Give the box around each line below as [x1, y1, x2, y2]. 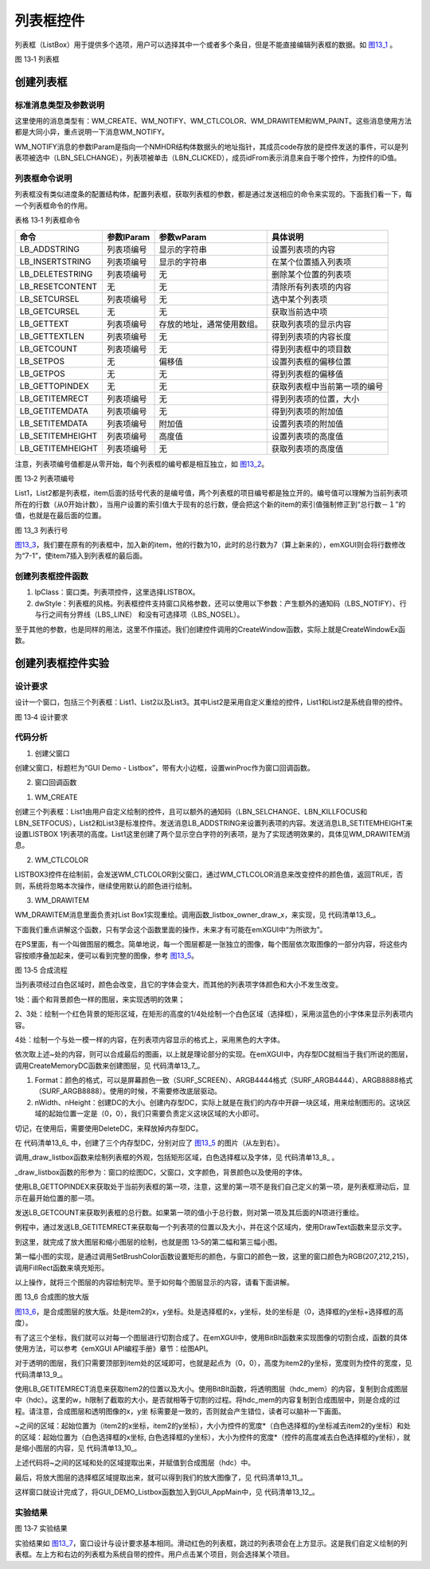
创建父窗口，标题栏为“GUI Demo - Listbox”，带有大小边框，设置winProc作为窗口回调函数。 [14, 763, 315, 773]
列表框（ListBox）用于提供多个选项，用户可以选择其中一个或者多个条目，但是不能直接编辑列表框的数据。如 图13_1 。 [14, 40, 397, 49]
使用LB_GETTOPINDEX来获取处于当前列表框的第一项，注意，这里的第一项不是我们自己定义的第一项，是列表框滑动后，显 [14, 1182, 410, 1191]
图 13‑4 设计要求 [14, 712, 68, 721]
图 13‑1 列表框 [14, 54, 60, 64]
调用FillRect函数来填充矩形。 [14, 1263, 109, 1273]
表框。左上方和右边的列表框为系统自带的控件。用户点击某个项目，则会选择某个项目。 [14, 1550, 294, 1559]
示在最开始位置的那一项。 [14, 1193, 99, 1202]
